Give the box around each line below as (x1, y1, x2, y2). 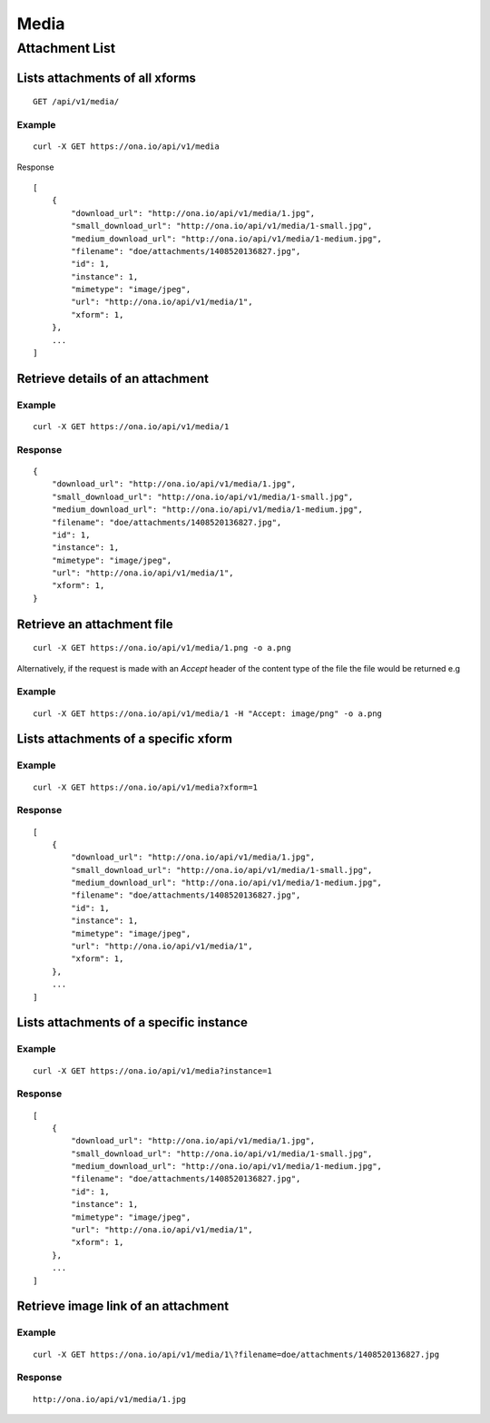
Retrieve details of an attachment (16, 370, 209, 386)
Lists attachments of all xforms (16, 70, 197, 85)
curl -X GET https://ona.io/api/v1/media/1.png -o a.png (33, 643, 292, 653)
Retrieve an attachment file (16, 616, 174, 632)
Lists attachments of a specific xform (16, 731, 233, 747)
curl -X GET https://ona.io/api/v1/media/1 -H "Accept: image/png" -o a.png (33, 708, 383, 719)
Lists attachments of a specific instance (16, 1015, 249, 1030)
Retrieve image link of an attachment (16, 1299, 230, 1314)
